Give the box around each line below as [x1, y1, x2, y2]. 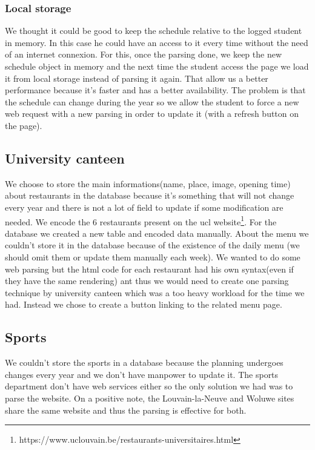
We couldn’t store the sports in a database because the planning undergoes [5, 356, 283, 369]
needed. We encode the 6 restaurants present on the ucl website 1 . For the [5, 213, 277, 228]
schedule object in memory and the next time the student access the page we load [5, 60, 309, 72]
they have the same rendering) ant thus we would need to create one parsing [5, 274, 289, 287]
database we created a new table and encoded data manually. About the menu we [5, 227, 309, 239]
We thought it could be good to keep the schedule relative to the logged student [5, 24, 302, 37]
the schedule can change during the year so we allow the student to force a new [5, 95, 299, 108]
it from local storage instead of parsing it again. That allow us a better [5, 71, 268, 84]
